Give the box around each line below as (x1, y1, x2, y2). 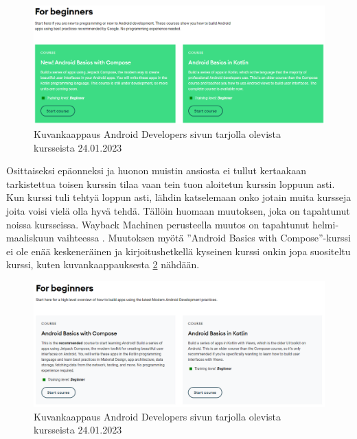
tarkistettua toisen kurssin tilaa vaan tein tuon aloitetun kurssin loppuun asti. (6, 176, 335, 191)
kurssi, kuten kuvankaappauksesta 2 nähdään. (6, 257, 200, 272)
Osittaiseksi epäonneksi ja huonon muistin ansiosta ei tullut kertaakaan (6, 163, 306, 178)
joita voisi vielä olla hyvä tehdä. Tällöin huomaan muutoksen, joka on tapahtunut (6, 204, 350, 218)
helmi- (312, 217, 339, 231)
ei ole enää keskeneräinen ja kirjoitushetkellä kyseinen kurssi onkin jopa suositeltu (6, 244, 351, 258)
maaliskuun (6, 230, 54, 245)
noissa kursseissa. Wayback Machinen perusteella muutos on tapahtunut (6, 217, 310, 231)
